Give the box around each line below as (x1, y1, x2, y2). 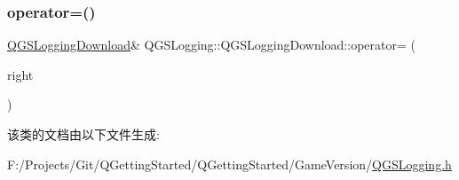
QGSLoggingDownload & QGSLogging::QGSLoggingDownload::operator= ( (7, 35, 415, 54)
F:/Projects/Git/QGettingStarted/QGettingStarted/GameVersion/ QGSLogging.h (7, 154, 452, 173)
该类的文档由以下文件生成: (7, 125, 160, 143)
